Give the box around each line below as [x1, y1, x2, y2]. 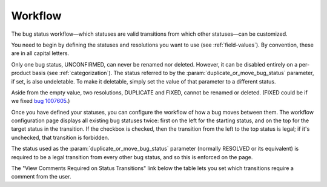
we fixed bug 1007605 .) [11, 97, 70, 105]
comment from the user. [11, 173, 71, 180]
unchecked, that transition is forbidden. [11, 134, 110, 141]
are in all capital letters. [11, 50, 70, 57]
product [11, 70, 31, 77]
